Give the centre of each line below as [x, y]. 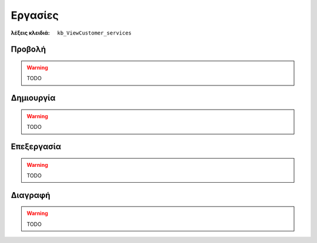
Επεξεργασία [36, 146]
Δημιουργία [33, 98]
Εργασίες [35, 15]
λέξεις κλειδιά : [30, 33]
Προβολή [28, 49]
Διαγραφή [31, 195]
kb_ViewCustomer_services [95, 33]
